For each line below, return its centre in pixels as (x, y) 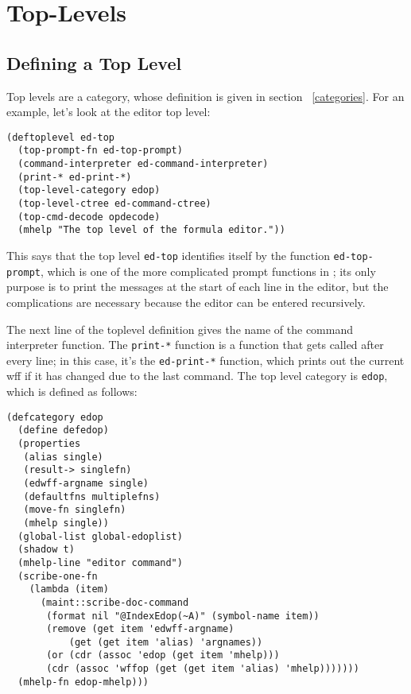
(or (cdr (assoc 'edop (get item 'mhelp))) (163, 655)
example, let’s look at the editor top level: (109, 112)
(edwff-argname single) (86, 483)
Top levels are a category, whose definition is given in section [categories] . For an (205, 96)
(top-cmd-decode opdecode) (89, 217)
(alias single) (63, 457)
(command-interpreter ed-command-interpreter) (143, 164)
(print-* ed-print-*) (75, 177)
